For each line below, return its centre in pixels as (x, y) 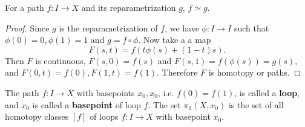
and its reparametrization (129, 7)
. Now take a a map (175, 40)
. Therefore (177, 72)
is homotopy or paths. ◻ (255, 72)
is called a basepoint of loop (87, 104)
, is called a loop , (267, 92)
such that (251, 28)
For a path (25, 7)
